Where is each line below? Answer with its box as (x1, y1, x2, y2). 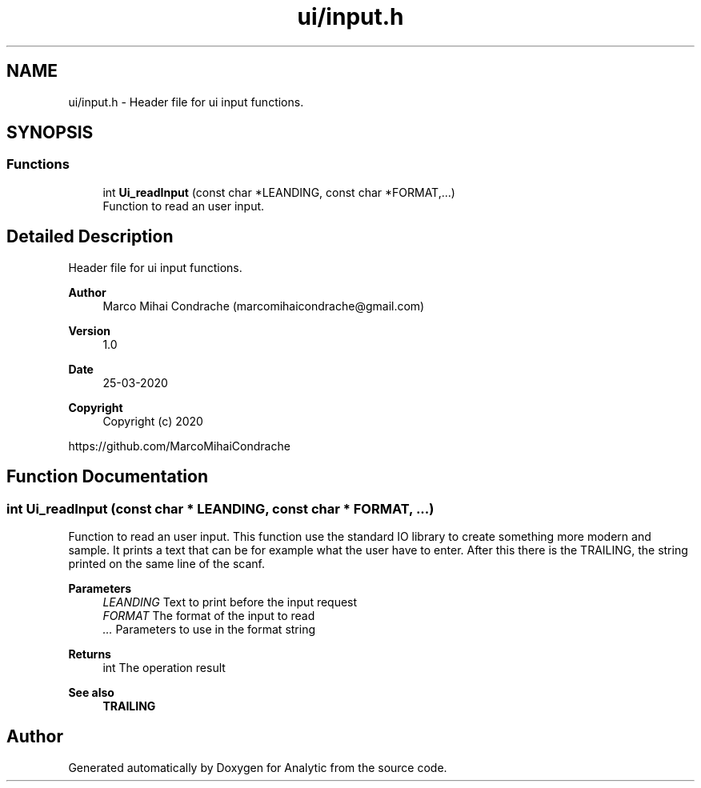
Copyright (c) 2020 (102, 414, 203, 428)
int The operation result (102, 660, 226, 674)
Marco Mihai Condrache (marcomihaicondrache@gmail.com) (102, 298, 425, 313)
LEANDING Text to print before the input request (102, 594, 358, 609)
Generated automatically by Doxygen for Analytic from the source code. (68, 760, 447, 774)
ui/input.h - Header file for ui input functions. (68, 94, 304, 109)
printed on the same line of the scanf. (68, 556, 266, 570)
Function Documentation (6, 466, 208, 487)
